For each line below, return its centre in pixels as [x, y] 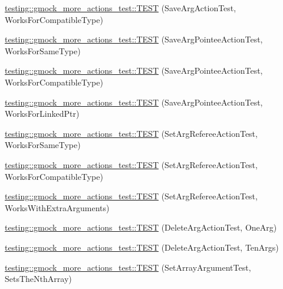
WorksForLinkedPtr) [42, 114]
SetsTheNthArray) [38, 279]
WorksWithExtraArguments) [57, 207]
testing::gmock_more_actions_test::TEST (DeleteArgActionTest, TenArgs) [142, 247]
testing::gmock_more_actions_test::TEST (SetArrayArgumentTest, [128, 267]
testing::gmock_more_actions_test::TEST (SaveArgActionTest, [121, 8]
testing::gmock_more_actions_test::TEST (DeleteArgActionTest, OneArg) [141, 227]
